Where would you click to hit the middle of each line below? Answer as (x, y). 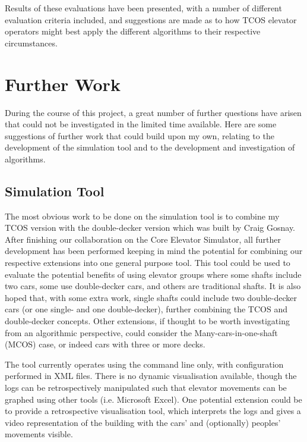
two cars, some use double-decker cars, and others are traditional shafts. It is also (153, 286)
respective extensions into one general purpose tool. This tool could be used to (148, 263)
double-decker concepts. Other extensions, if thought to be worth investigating (147, 321)
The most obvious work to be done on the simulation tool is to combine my (142, 216)
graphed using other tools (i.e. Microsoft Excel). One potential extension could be (153, 399)
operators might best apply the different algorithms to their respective (133, 31)
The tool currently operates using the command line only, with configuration (144, 364)
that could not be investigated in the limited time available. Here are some (141, 124)
